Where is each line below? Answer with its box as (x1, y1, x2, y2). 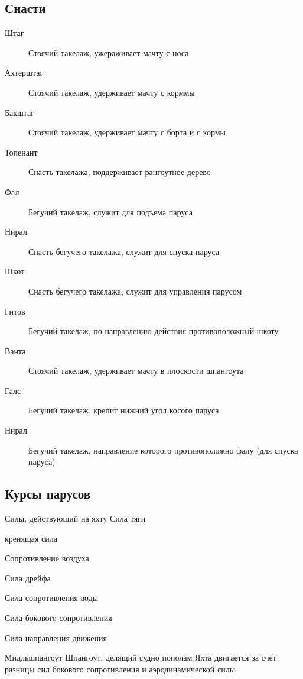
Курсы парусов (5, 484, 91, 503)
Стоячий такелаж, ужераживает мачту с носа (28, 46, 189, 59)
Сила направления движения (5, 631, 107, 644)
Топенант (5, 145, 38, 158)
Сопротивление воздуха (5, 552, 89, 564)
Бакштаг (5, 106, 35, 118)
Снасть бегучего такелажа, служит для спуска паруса (28, 245, 220, 257)
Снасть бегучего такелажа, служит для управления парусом (28, 284, 242, 297)
